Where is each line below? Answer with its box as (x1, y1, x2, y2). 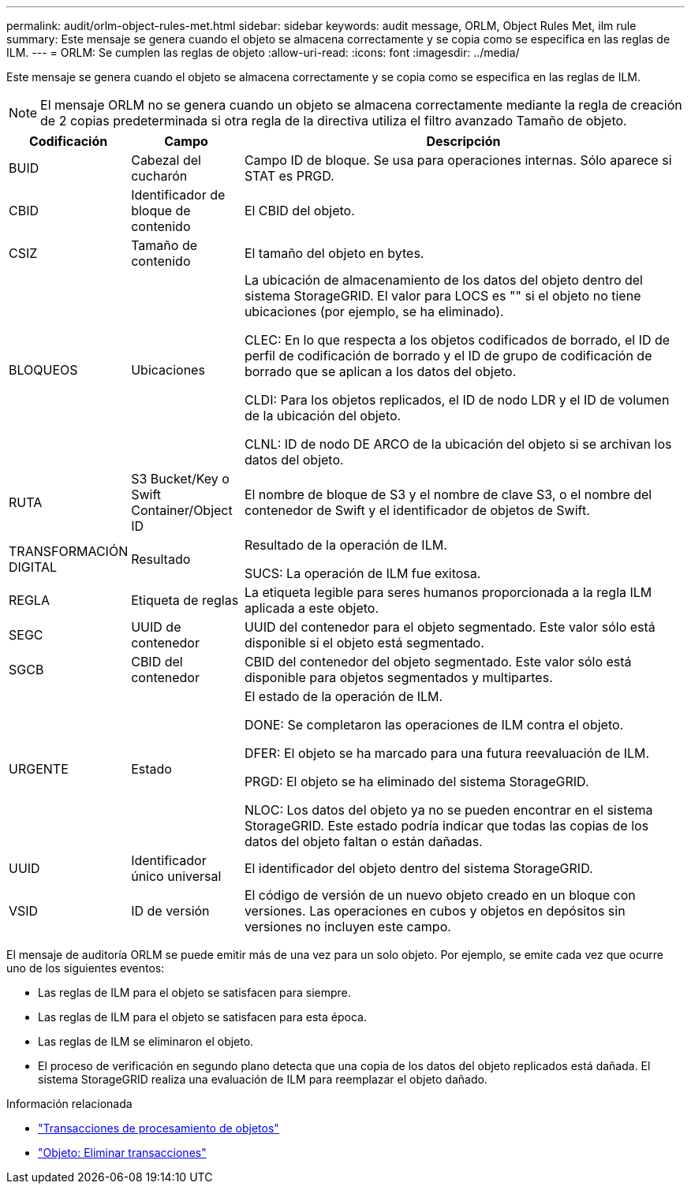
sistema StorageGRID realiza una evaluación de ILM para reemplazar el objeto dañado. (38, 1072, 487, 1086)
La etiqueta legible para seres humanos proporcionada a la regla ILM (244, 584, 652, 600)
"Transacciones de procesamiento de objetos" (38, 1121, 279, 1135)
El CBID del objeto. (244, 203, 355, 218)
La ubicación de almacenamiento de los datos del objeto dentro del (244, 272, 643, 288)
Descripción (426, 133, 501, 149)
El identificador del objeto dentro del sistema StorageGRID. (244, 860, 593, 876)
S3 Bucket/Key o (131, 471, 230, 487)
